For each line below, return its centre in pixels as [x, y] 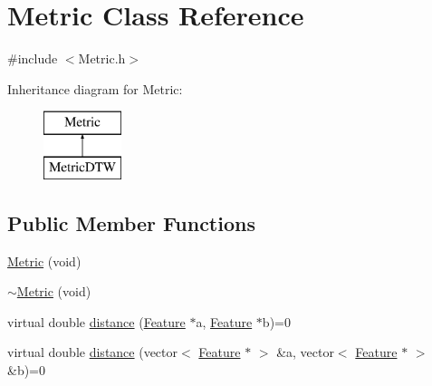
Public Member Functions [131, 222]
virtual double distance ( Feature [96, 321]
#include [33, 58]
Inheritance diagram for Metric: [95, 88]
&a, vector [305, 352]
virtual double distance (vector [93, 352]
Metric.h [102, 58]
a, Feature [224, 321]
